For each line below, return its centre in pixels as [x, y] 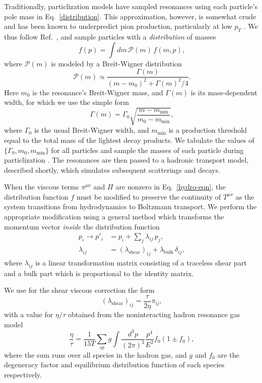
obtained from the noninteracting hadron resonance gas [154, 314]
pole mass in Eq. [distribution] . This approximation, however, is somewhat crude [130, 16]
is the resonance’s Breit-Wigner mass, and [98, 92]
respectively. [23, 374]
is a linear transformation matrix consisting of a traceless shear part [141, 262]
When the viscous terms [42, 187]
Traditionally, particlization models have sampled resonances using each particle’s [131, 6]
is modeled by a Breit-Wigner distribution [117, 63]
